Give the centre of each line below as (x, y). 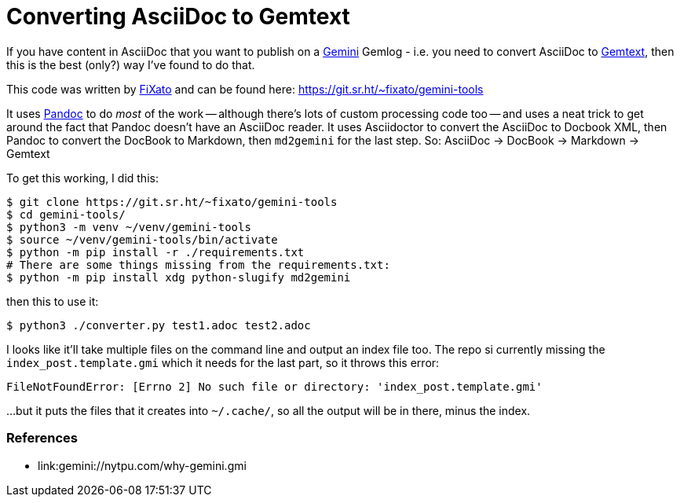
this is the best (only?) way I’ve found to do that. (131, 64)
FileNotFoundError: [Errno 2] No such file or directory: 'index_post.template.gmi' (274, 386)
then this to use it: (53, 301)
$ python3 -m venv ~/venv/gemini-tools (129, 227)
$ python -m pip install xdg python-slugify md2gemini (179, 277)
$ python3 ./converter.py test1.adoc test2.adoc (159, 325)
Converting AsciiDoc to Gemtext (178, 17)
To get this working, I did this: (82, 178)
